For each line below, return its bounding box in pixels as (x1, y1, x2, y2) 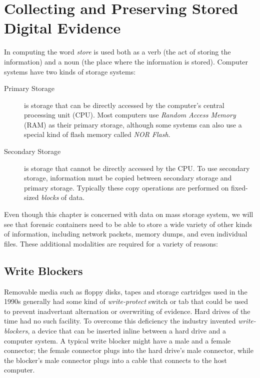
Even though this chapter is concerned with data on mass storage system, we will (4, 209, 253, 219)
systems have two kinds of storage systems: (4, 66, 136, 76)
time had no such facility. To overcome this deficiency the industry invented (4, 315, 236, 326)
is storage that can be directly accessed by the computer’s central (24, 99, 224, 110)
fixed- (230, 182, 248, 192)
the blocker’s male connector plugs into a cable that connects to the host (4, 354, 227, 365)
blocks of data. (41, 192, 85, 202)
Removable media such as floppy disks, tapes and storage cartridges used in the (4, 286, 247, 296)
